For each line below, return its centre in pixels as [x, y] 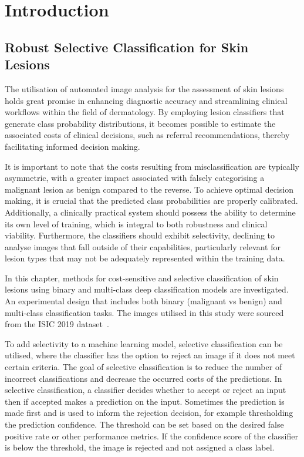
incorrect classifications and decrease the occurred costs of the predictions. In [143, 378]
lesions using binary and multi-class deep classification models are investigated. [147, 289]
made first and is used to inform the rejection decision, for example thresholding [149, 413]
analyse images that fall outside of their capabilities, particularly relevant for [143, 246]
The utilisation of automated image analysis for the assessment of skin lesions [144, 88]
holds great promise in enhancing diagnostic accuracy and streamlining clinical [146, 100]
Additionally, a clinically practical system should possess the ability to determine [150, 212]
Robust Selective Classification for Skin [127, 47]
